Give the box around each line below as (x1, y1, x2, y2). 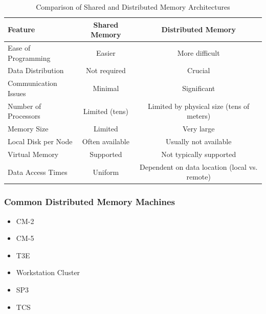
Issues (8, 87, 26, 98)
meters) (187, 110, 211, 121)
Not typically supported (161, 148, 236, 159)
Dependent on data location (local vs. (139, 161, 258, 172)
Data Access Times (8, 166, 68, 177)
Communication (8, 78, 57, 88)
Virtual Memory (8, 148, 59, 159)
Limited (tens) (83, 105, 128, 116)
